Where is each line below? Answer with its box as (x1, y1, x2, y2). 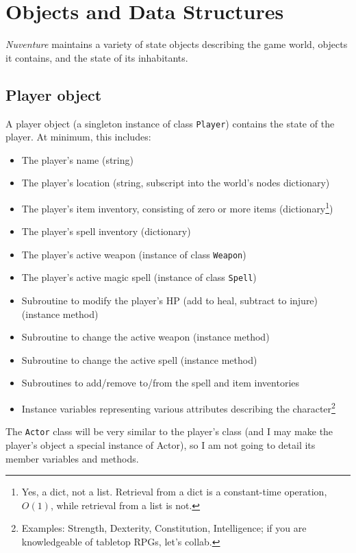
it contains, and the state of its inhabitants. (5, 50, 188, 64)
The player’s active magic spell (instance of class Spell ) (21, 270, 257, 284)
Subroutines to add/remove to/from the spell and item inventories (21, 376, 300, 390)
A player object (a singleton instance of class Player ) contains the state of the (5, 116, 335, 130)
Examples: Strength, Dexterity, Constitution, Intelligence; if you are (21, 521, 307, 535)
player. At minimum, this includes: (5, 130, 151, 144)
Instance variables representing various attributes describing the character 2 (21, 400, 335, 415)
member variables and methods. (5, 451, 139, 465)
